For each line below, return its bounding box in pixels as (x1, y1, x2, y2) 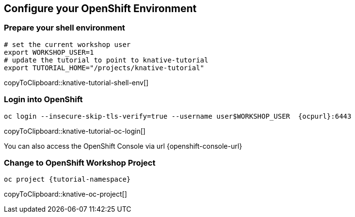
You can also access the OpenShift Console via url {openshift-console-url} (4, 141, 242, 150)
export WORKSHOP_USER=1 (4, 48, 94, 56)
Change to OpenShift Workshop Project (4, 157, 156, 168)
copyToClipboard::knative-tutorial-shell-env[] (4, 78, 149, 87)
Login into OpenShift (4, 94, 83, 105)
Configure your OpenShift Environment (4, 2, 197, 15)
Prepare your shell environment (4, 23, 125, 33)
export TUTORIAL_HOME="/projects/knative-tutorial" (4, 63, 205, 72)
